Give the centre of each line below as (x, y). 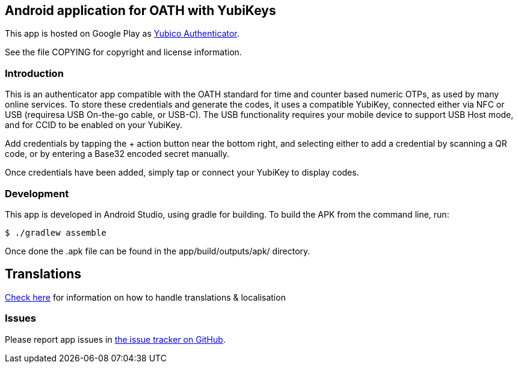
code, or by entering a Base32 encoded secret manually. (117, 154)
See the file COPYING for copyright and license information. (123, 52)
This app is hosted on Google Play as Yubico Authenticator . (122, 34)
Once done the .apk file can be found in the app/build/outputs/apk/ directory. (158, 251)
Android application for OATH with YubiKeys (140, 11)
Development (37, 193)
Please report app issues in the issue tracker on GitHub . (115, 339)
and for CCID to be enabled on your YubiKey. (94, 125)
